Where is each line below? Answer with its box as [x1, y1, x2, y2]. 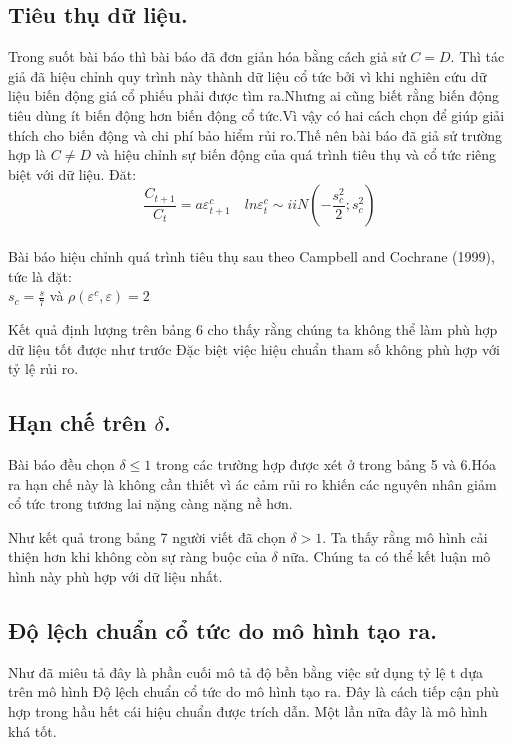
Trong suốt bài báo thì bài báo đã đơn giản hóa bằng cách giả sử [8, 46, 406, 67]
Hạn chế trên [8, 407, 147, 438]
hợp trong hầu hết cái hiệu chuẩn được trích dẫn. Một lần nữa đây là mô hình [8, 700, 488, 721]
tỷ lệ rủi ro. [8, 358, 79, 379]
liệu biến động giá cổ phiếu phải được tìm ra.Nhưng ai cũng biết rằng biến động [8, 85, 499, 106]
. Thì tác [450, 46, 505, 67]
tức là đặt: [8, 265, 72, 286]
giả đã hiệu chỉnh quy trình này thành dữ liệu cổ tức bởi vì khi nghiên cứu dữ [8, 65, 487, 86]
